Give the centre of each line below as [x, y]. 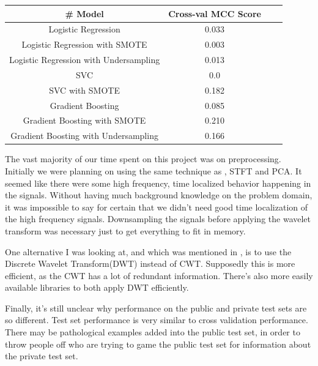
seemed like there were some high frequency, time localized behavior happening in [158, 183]
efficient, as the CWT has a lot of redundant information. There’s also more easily [159, 275]
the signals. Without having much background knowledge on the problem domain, [159, 195]
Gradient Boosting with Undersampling [84, 136]
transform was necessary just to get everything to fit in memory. [125, 230]
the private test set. [42, 356]
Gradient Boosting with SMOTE [84, 120]
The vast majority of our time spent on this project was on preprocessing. [143, 159]
